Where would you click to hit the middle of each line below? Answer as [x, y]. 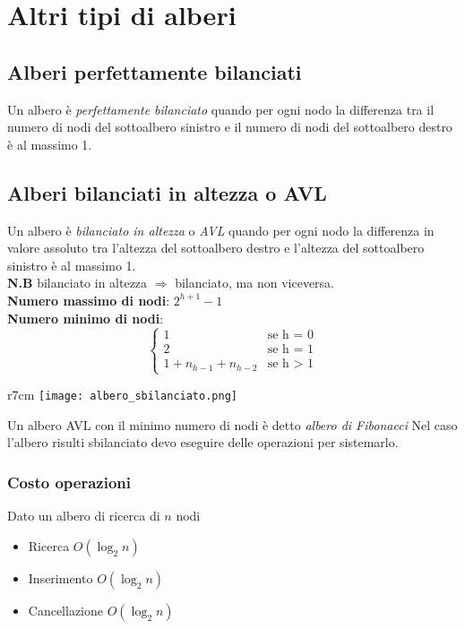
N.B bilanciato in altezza [77, 283]
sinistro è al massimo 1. [72, 265]
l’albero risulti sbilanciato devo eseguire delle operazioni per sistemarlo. [203, 442]
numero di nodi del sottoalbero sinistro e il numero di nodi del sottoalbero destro [230, 127]
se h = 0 [290, 336]
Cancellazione [66, 610]
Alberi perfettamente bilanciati [155, 71]
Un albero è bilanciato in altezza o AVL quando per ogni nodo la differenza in [221, 230]
